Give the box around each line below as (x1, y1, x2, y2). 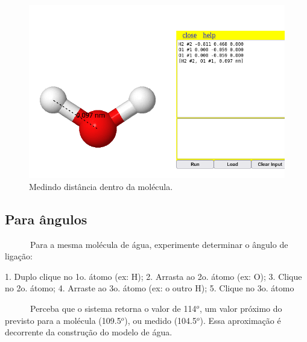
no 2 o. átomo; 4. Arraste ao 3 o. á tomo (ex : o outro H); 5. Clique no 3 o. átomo (5, 282, 294, 294)
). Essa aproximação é (200, 314, 281, 326)
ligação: (5, 250, 33, 262)
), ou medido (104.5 (124, 314, 197, 326)
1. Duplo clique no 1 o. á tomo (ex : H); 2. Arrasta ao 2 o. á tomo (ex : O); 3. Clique (5, 270, 302, 282)
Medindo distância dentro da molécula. (29, 180, 173, 192)
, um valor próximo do (199, 302, 282, 314)
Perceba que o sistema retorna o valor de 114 (30, 302, 197, 314)
